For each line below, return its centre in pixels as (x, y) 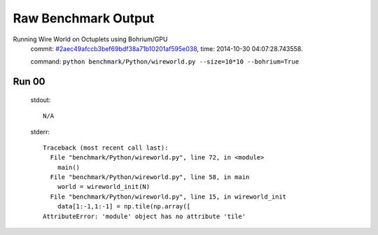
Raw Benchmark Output (84, 18)
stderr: (40, 131)
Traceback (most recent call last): (106, 148)
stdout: (41, 100)
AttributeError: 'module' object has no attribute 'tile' (145, 216)
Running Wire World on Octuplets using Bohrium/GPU (90, 39)
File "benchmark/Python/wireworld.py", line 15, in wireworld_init (168, 197)
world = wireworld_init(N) (104, 187)
